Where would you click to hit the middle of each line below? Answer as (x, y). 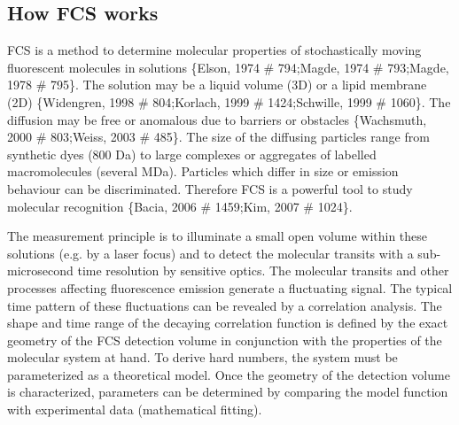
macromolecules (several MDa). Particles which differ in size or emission (203, 171)
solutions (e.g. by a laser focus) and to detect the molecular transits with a (210, 253)
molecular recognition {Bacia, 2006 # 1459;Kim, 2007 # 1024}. (180, 206)
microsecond (40, 270)
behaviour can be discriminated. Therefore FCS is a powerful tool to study (210, 188)
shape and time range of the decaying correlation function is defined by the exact (228, 323)
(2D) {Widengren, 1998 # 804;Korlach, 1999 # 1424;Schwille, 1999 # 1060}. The (229, 101)
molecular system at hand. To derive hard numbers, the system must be (202, 357)
